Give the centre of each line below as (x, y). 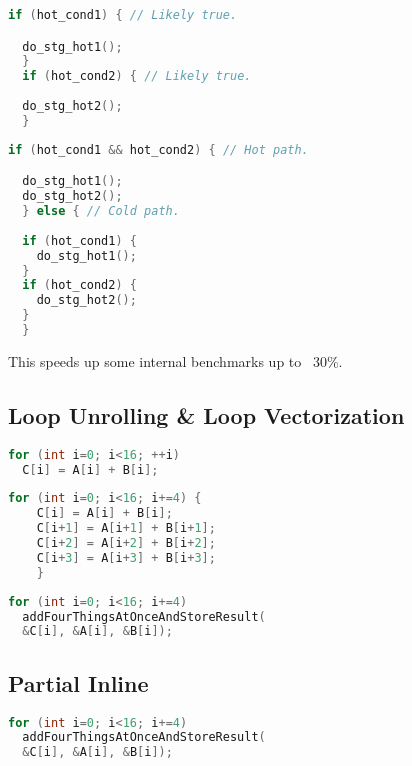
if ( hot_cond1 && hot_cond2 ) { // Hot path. (158, 149)
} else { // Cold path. (101, 211)
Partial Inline (78, 682)
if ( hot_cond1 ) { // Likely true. (123, 15)
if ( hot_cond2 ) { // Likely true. (137, 76)
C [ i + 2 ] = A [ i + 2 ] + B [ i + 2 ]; (126, 543)
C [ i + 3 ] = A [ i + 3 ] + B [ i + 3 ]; (126, 557)
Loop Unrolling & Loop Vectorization (206, 414)
